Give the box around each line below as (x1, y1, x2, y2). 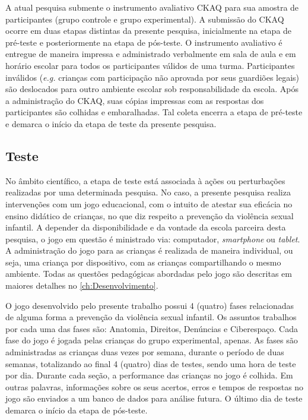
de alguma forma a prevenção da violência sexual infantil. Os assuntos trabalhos (5, 311, 297, 323)
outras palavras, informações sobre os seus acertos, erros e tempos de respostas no (5, 380, 304, 393)
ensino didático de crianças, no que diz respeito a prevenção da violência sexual (5, 209, 294, 222)
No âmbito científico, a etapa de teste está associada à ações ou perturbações (5, 174, 285, 187)
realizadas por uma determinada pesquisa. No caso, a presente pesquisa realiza (5, 186, 291, 198)
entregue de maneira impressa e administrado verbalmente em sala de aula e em (5, 48, 296, 60)
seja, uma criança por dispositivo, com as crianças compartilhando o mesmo (5, 255, 281, 268)
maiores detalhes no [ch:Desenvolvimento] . (5, 279, 158, 292)
